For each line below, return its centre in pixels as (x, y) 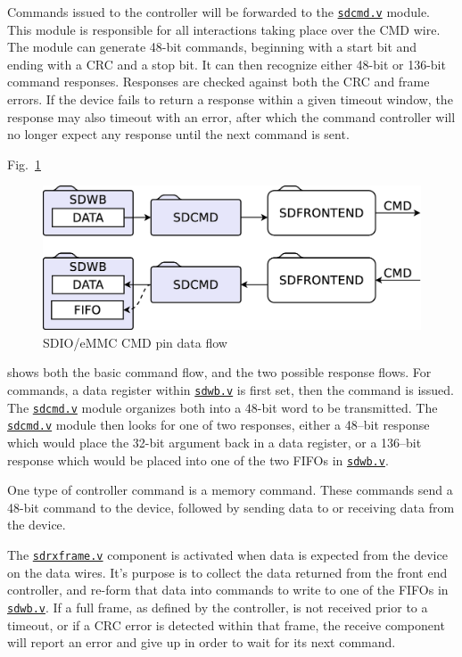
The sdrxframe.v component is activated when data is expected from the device (227, 555)
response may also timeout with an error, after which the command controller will (231, 116)
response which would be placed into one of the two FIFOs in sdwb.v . (198, 460)
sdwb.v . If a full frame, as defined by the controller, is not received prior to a (218, 607)
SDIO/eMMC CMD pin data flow (135, 342)
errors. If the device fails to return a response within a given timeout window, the (230, 99)
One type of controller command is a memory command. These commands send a (230, 490)
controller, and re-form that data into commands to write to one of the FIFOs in (228, 590)
